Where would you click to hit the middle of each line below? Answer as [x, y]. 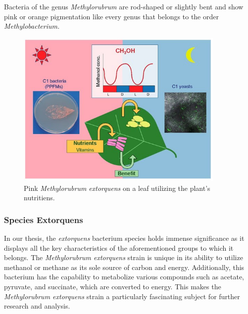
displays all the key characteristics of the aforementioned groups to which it [119, 247]
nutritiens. [39, 198]
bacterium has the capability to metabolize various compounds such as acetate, [124, 277]
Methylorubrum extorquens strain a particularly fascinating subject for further [122, 296]
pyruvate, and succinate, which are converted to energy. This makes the [113, 287]
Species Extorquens [44, 219]
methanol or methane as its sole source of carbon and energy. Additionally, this [124, 267]
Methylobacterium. [32, 26]
